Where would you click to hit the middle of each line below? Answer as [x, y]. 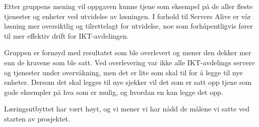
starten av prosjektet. [37, 118]
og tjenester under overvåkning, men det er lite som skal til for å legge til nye [123, 72]
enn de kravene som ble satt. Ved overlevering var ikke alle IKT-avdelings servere [129, 62]
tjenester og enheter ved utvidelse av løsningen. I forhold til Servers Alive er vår [127, 16]
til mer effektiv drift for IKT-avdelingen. [67, 35]
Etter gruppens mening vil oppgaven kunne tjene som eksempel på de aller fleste [128, 6]
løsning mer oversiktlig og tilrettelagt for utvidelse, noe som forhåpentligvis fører [128, 26]
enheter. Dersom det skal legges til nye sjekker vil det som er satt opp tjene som [128, 82]
